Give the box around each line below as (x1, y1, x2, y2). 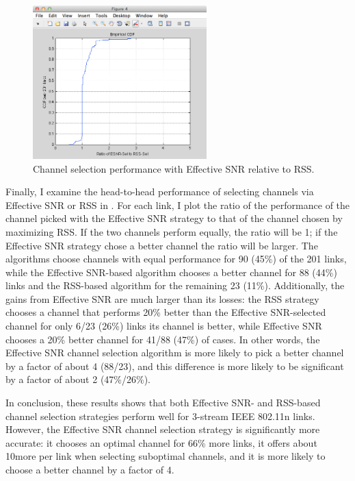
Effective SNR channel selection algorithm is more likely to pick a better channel (5, 345, 344, 360)
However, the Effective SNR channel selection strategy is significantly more (5, 422, 320, 436)
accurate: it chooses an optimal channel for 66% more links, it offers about (5, 435, 317, 449)
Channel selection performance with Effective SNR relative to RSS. (33, 161, 315, 175)
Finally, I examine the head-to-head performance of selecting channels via (5, 184, 314, 199)
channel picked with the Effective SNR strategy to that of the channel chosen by (5, 211, 343, 225)
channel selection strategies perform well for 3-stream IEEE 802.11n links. (5, 408, 315, 423)
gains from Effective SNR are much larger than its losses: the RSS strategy (5, 291, 319, 306)
